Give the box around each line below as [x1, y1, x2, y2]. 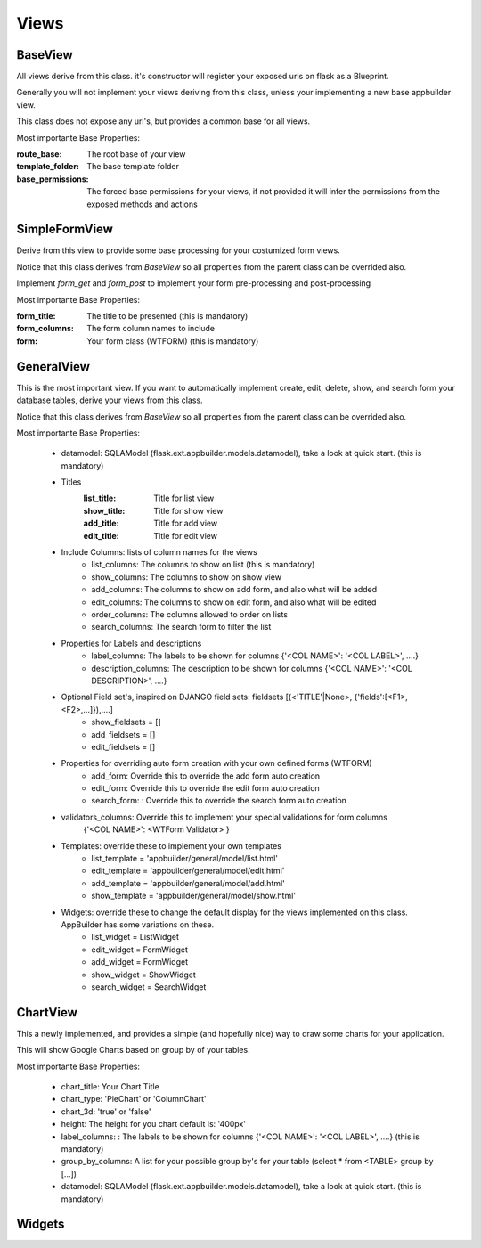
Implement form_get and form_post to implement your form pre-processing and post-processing [16, 278, 371, 289]
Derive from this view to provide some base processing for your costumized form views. [16, 245, 340, 256]
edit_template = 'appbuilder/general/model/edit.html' [91, 865, 285, 877]
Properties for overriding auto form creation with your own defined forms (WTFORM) [61, 758, 372, 769]
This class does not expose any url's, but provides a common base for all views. [16, 116, 311, 126]
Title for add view [153, 518, 218, 529]
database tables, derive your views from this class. [16, 395, 204, 405]
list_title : [83, 493, 117, 503]
